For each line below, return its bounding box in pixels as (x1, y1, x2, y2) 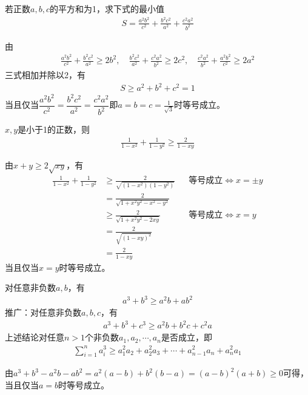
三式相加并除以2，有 (5, 68, 85, 81)
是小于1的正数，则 (18, 123, 90, 136)
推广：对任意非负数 (5, 306, 81, 319)
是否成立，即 (161, 331, 212, 344)
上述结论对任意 (5, 331, 64, 344)
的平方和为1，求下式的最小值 (49, 2, 164, 15)
